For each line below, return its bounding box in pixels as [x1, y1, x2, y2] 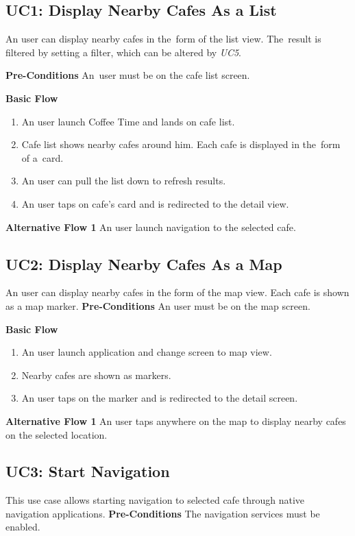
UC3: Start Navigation [5, 461, 170, 482]
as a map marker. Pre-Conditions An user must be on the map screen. [5, 298, 310, 313]
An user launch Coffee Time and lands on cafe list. [21, 114, 235, 128]
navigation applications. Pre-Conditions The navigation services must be [5, 506, 320, 520]
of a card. [21, 150, 64, 165]
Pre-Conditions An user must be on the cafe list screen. [5, 68, 250, 82]
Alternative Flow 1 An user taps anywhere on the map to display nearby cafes [5, 413, 346, 428]
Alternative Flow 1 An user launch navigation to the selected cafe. [5, 219, 296, 234]
